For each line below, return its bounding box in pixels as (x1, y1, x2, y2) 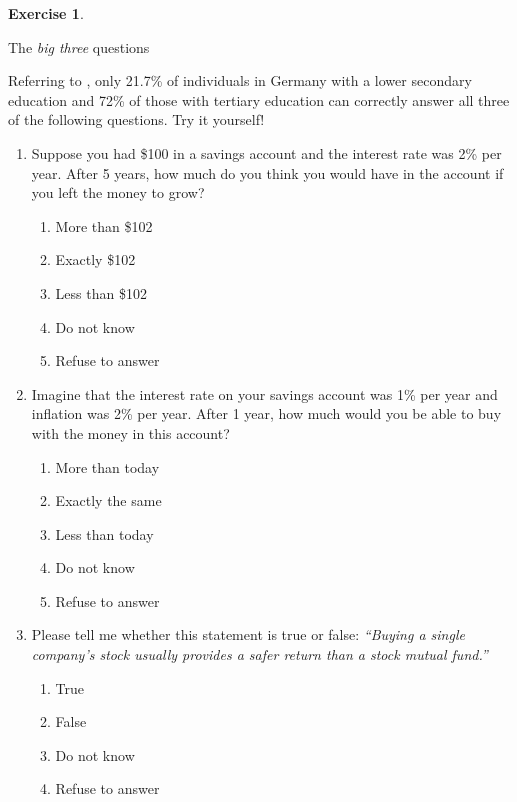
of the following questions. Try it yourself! (8, 109, 265, 130)
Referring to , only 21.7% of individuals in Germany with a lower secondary (8, 70, 472, 91)
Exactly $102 (55, 249, 136, 270)
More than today (55, 456, 160, 477)
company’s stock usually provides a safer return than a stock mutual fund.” (31, 644, 488, 665)
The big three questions (8, 36, 150, 57)
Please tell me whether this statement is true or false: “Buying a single (31, 624, 465, 645)
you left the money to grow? (31, 182, 205, 203)
